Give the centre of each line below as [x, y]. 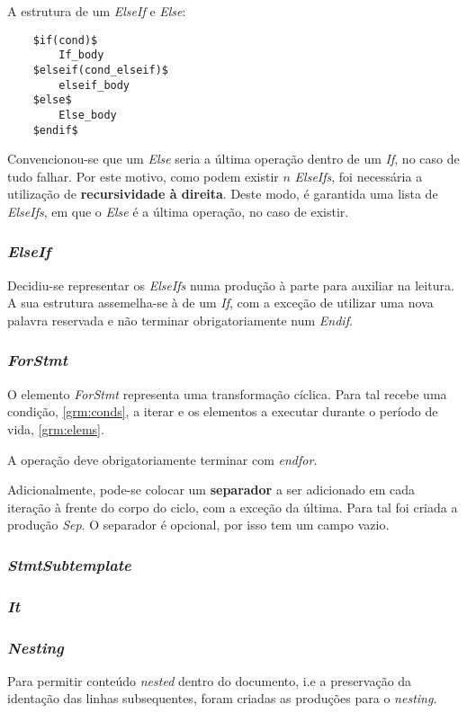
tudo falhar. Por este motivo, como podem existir [143, 176]
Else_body [88, 115]
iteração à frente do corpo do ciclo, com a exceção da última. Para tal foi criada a [233, 507]
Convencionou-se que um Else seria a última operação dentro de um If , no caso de [233, 159]
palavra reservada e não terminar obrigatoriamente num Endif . [180, 320]
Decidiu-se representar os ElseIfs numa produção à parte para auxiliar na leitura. [231, 285]
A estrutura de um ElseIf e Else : [97, 11]
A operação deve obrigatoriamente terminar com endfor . [162, 459]
